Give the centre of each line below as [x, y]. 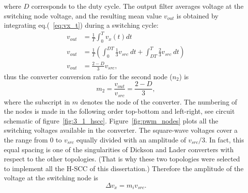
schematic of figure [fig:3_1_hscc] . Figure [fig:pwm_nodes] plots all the [111, 120]
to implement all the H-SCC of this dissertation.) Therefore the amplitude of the [124, 168]
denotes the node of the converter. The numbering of [159, 101]
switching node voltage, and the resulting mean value [83, 15]
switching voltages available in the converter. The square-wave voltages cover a [121, 130]
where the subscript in [37, 101]
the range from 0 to [33, 140]
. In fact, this [225, 140]
